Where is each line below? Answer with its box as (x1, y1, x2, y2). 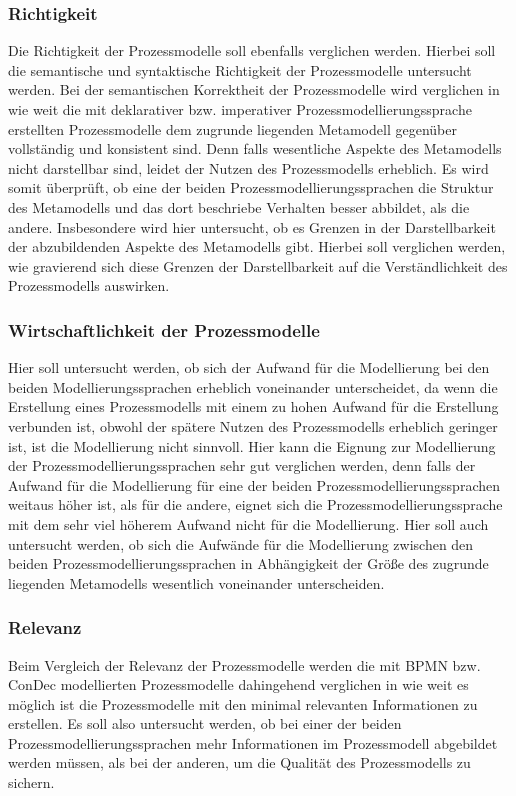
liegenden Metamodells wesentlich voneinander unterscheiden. (8, 572, 385, 593)
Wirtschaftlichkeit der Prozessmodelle (8, 317, 320, 342)
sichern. (8, 772, 55, 793)
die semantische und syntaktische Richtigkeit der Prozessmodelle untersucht (8, 59, 472, 80)
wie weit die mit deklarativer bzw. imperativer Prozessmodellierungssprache (8, 99, 472, 119)
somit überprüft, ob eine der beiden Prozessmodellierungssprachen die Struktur (8, 177, 494, 198)
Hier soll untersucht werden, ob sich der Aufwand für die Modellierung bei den (8, 357, 490, 378)
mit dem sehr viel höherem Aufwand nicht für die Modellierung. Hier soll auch (8, 513, 489, 534)
